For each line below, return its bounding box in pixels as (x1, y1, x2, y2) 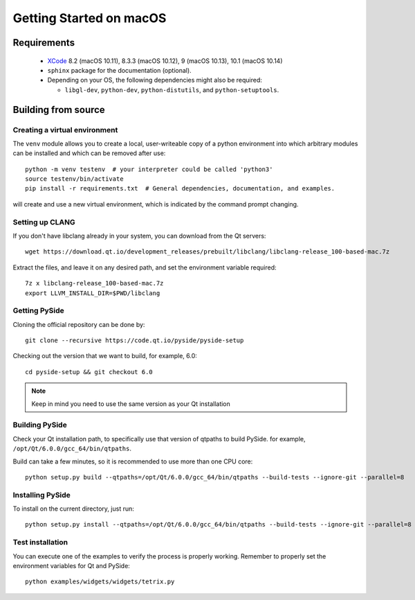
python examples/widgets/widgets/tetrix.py (25, 578, 175, 585)
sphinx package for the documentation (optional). (47, 66, 192, 74)
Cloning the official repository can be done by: (12, 320, 145, 328)
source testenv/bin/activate (25, 175, 124, 183)
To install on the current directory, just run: (12, 504, 135, 513)
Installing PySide (12, 490, 71, 500)
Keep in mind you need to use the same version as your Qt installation (31, 399, 231, 408)
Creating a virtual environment (12, 125, 118, 134)
